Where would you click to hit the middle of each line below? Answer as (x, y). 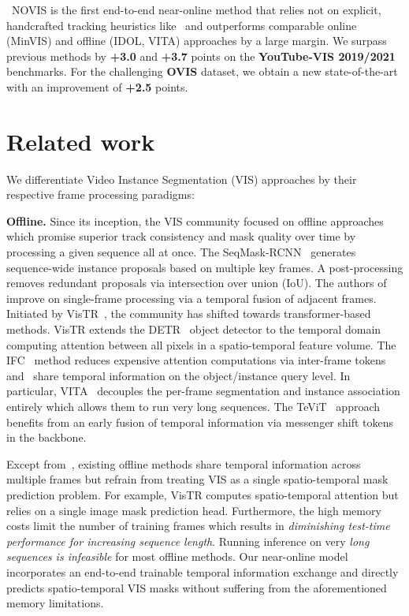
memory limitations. (55, 603)
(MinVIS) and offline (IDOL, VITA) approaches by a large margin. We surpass (197, 41)
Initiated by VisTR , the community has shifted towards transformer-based (189, 314)
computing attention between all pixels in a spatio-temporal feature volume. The (201, 344)
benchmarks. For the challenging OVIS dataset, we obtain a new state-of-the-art (202, 71)
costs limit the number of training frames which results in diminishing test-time (198, 526)
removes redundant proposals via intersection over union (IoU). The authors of (197, 283)
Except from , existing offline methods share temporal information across (184, 463)
